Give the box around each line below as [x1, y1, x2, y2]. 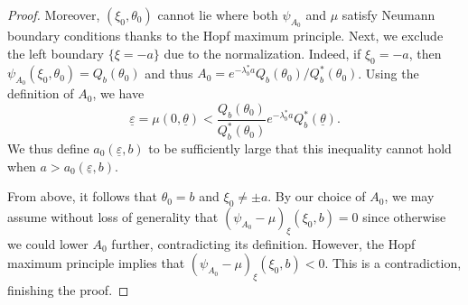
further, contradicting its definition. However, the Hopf [111, 234, 416, 253]
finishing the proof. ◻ [7, 281, 129, 300]
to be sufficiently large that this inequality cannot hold [148, 139, 452, 157]
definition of [7, 84, 74, 103]
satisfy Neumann [342, 5, 435, 23]
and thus [145, 63, 193, 82]
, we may [384, 187, 435, 206]
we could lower [7, 234, 89, 253]
